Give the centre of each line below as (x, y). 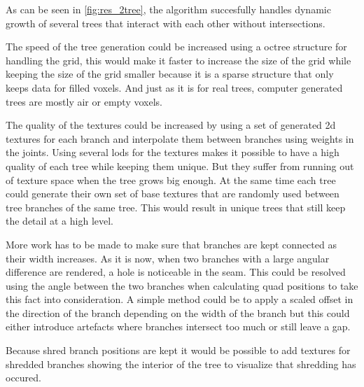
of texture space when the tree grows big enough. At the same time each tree (171, 180)
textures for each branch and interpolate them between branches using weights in (180, 138)
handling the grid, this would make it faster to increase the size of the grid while (178, 60)
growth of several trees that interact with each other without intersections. (166, 23)
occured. (23, 378)
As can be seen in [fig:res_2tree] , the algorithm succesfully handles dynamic (168, 9)
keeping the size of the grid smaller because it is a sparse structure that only (170, 74)
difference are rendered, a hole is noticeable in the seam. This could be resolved (176, 272)
